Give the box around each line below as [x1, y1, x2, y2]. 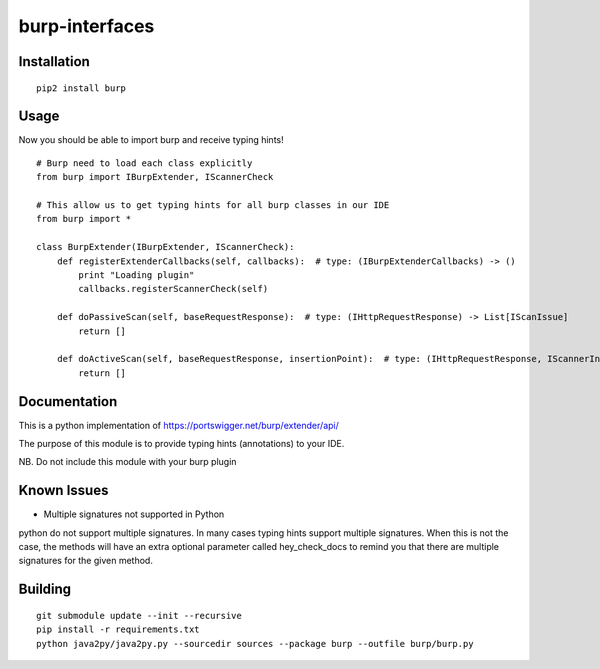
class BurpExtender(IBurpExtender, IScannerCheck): [36, 241, 295, 253]
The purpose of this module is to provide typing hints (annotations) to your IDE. [18, 438, 345, 450]
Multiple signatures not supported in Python [43, 508, 225, 520]
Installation [18, 53, 90, 70]
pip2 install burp [36, 82, 127, 94]
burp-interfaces [18, 15, 155, 37]
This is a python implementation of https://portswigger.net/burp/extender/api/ [18, 419, 339, 431]
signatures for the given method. [18, 555, 154, 567]
